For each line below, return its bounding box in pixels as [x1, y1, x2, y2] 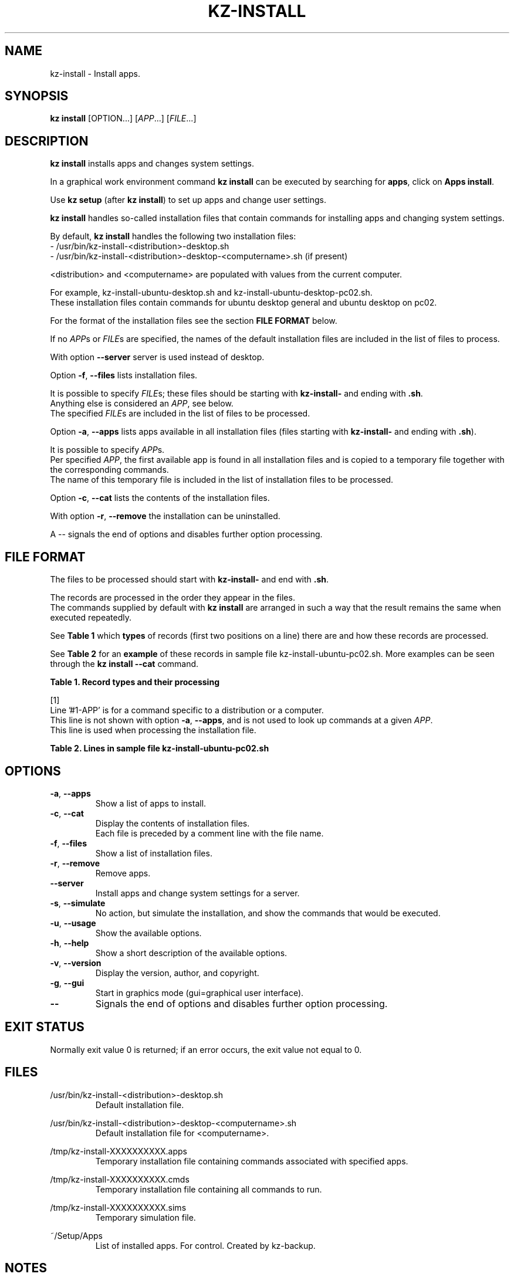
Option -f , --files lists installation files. [50, 370, 198, 381]
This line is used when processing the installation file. [50, 725, 256, 736]
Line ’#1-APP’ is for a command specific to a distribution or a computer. [50, 705, 324, 716]
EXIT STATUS [5, 1019, 84, 1035]
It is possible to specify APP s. [50, 445, 165, 455]
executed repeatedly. [50, 612, 131, 623]
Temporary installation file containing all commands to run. [95, 1184, 322, 1194]
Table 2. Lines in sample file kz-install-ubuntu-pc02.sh [50, 743, 269, 754]
